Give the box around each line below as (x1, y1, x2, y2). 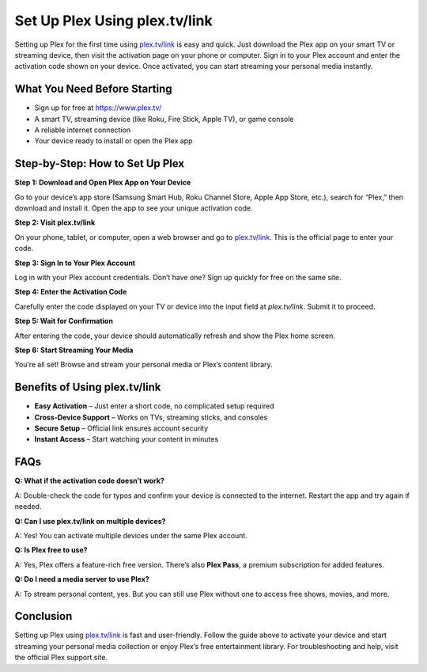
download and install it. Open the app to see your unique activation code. (14, 203, 253, 213)
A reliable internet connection (34, 125, 130, 135)
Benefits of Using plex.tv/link (14, 381, 161, 394)
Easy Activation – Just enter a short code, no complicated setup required (34, 401, 274, 411)
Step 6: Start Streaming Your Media (14, 345, 134, 355)
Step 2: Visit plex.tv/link (14, 218, 96, 227)
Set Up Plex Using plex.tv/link (14, 12, 213, 29)
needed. (14, 502, 42, 511)
